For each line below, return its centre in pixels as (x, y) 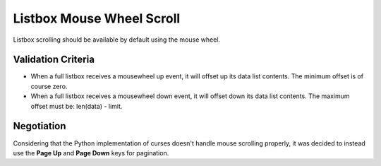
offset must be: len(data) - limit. (77, 106)
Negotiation (40, 126)
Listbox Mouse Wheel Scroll (97, 18)
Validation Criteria (54, 60)
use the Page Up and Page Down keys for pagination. (91, 153)
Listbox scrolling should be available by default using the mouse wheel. (117, 40)
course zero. (49, 86)
